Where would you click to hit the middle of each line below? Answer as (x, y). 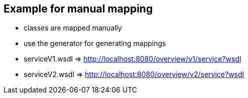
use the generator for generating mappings (95, 43)
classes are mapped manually (73, 28)
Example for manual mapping (78, 9)
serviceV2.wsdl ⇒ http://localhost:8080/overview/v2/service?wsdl (134, 74)
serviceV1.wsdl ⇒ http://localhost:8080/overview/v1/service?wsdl (133, 59)
